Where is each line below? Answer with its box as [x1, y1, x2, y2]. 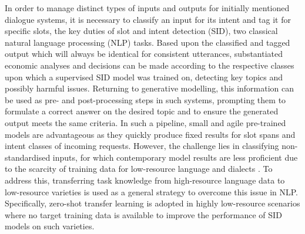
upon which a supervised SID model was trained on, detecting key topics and [5, 70, 283, 83]
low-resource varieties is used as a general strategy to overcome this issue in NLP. [5, 185, 298, 198]
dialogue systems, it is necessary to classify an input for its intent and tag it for [5, 13, 291, 25]
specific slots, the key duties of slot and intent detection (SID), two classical [5, 25, 278, 37]
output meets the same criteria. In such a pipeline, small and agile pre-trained [5, 116, 286, 128]
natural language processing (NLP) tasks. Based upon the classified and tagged [5, 36, 290, 48]
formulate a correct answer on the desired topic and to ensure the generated [5, 105, 279, 117]
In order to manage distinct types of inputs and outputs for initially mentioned [5, 2, 290, 13]
